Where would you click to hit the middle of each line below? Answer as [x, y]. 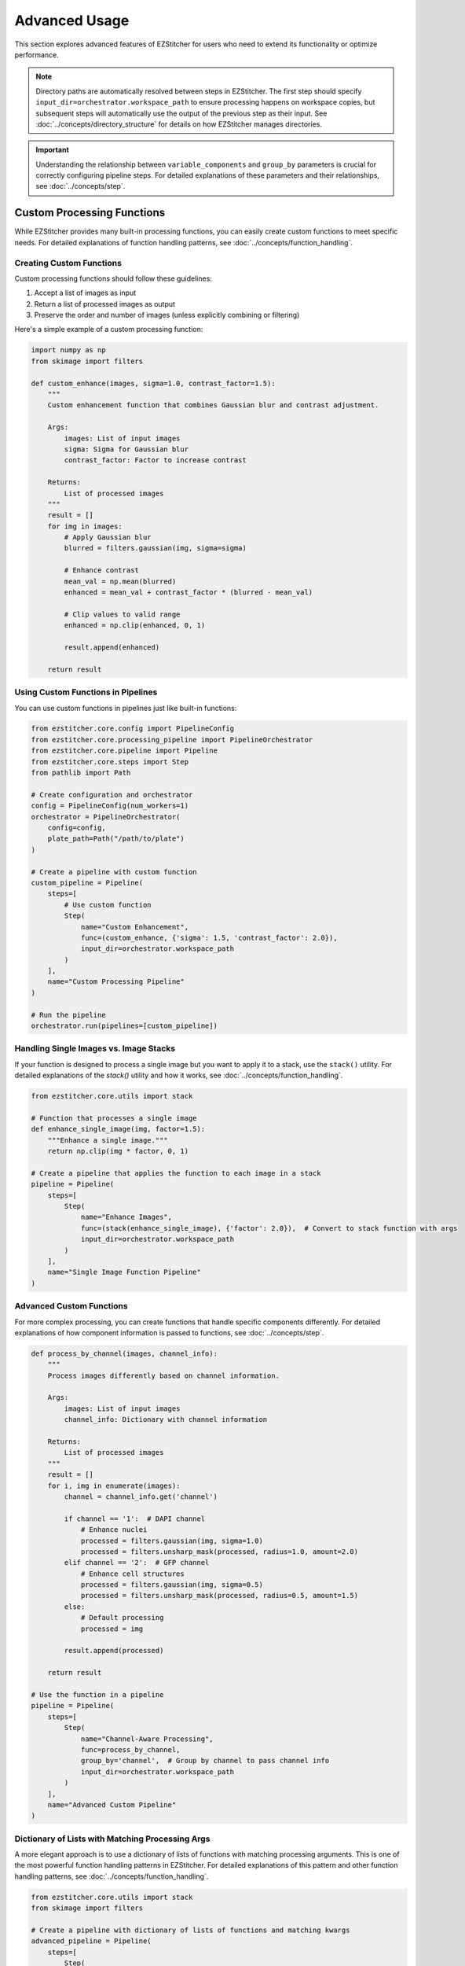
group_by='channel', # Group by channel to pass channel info [205, 1761]
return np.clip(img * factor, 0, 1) [118, 1151]
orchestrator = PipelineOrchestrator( [106, 817]
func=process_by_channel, [130, 1749]
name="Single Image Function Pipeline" [124, 1272]
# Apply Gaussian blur [108, 538]
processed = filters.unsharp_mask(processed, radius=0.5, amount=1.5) [220, 1596]
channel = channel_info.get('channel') [141, 1497]
